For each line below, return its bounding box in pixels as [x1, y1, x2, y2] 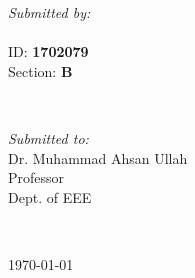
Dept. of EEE [8, 186, 92, 207]
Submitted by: [8, 2, 91, 22]
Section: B [8, 60, 73, 81]
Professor [8, 167, 65, 188]
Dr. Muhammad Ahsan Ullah [8, 147, 188, 168]
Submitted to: [8, 127, 89, 148]
